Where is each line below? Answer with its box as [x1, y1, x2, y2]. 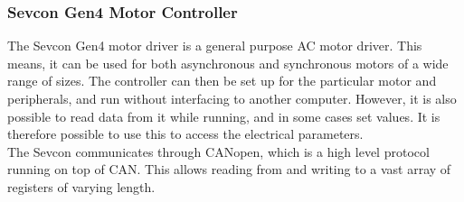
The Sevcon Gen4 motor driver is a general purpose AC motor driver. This [7, 36, 422, 55]
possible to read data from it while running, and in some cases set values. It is [7, 106, 440, 125]
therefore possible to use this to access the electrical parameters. [7, 124, 364, 143]
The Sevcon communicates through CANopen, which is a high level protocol [7, 142, 430, 161]
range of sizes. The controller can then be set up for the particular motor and [7, 71, 437, 90]
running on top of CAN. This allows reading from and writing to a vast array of [7, 160, 451, 179]
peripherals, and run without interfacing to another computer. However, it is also [7, 89, 457, 107]
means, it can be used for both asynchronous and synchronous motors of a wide [7, 53, 449, 72]
